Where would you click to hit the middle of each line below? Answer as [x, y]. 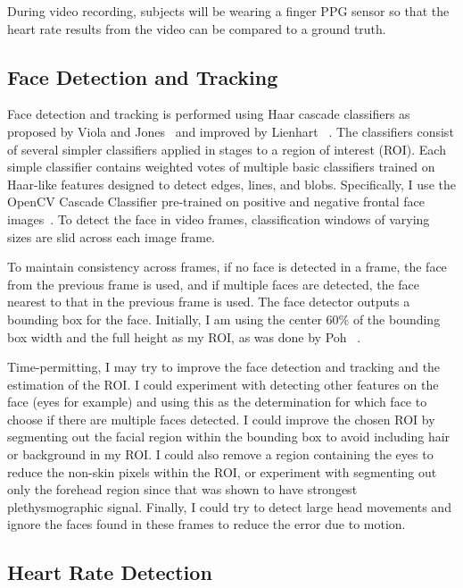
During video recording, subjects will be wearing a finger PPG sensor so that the [228, 11]
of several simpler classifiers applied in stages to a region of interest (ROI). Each [227, 149]
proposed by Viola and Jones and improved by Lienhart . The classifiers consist [231, 131]
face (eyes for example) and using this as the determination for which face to [217, 402]
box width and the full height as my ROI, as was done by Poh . [184, 336]
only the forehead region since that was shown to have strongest [182, 489]
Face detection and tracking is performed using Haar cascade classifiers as [209, 114]
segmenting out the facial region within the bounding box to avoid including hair [229, 437]
